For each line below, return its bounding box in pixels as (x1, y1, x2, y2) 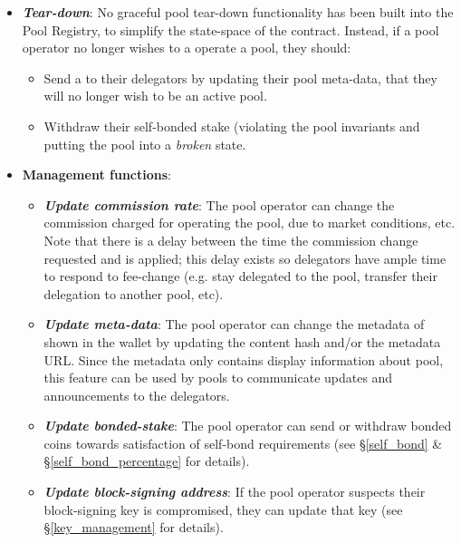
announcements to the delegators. (43, 385, 230, 404)
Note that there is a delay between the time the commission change (43, 230, 418, 249)
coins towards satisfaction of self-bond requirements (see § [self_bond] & (43, 433, 443, 452)
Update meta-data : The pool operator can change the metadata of (43, 315, 425, 334)
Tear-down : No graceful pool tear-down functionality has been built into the (22, 3, 454, 21)
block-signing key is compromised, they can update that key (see (43, 499, 403, 519)
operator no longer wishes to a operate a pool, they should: (22, 38, 351, 57)
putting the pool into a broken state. (43, 134, 246, 153)
